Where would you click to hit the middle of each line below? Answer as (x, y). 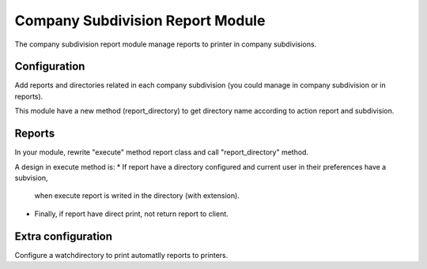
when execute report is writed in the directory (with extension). (137, 196)
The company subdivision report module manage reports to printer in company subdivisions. (166, 44)
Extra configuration (64, 236)
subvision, (31, 177)
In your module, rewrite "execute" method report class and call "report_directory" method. (161, 152)
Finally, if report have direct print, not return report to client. (131, 214)
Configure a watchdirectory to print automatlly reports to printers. (121, 255)
